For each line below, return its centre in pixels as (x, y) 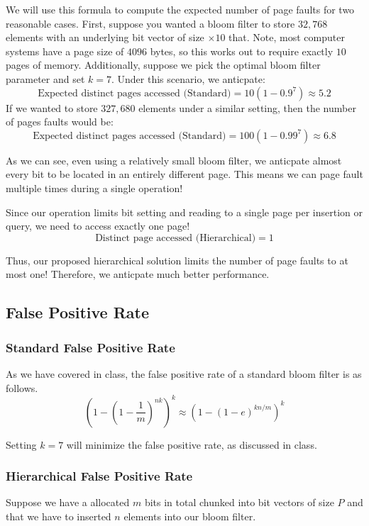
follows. (22, 387)
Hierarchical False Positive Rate (99, 476)
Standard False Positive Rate (90, 347)
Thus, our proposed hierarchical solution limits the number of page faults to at (177, 260)
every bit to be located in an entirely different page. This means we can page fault (184, 174)
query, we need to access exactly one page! (98, 226)
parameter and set (45, 78)
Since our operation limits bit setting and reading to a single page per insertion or (184, 212)
